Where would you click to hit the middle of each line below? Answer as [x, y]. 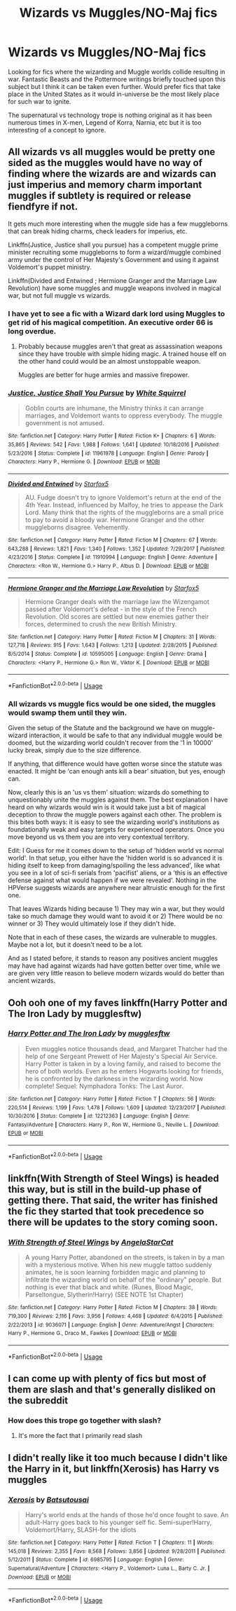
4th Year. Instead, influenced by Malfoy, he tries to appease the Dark [124, 505]
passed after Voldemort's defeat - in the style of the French [111, 609]
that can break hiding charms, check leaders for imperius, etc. [98, 231]
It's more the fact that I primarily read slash [80, 1436]
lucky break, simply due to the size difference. [75, 750]
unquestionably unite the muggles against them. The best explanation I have [118, 800]
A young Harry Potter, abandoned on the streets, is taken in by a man [125, 1257]
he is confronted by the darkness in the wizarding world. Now [114, 1078]
